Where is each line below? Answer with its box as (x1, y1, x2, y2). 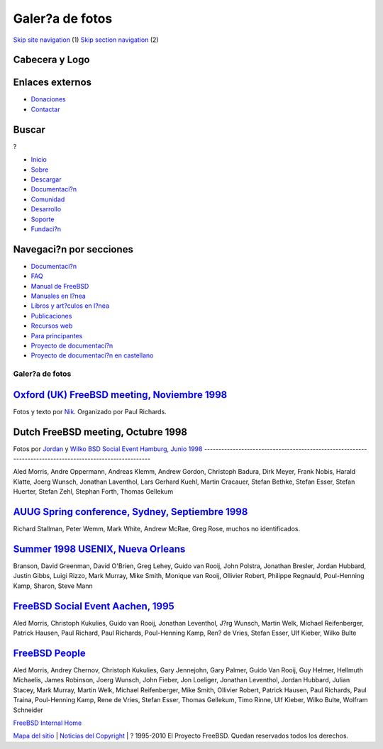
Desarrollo (30, 205, 62, 213)
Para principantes (30, 331, 83, 340)
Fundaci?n (30, 224, 62, 233)
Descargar (30, 174, 62, 184)
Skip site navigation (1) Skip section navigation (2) (13, 35, 159, 44)
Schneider (13, 706, 44, 714)
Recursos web (30, 321, 73, 330)
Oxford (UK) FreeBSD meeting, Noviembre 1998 (13, 389, 228, 401)
